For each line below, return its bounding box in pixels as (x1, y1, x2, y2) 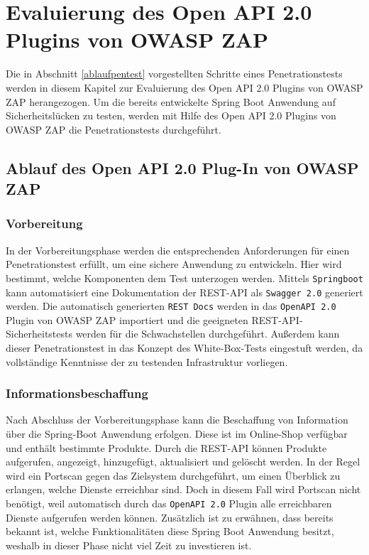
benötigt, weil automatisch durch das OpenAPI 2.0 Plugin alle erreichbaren (6, 495, 332, 510)
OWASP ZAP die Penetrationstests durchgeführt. (6, 122, 221, 136)
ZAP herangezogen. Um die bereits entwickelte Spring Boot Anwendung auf (6, 94, 336, 109)
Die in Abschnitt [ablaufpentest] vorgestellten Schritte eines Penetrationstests (6, 66, 343, 81)
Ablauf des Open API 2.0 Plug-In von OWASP (6, 156, 359, 178)
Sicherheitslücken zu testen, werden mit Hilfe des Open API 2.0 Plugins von (6, 108, 336, 123)
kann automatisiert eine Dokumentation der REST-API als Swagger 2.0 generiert (6, 284, 363, 299)
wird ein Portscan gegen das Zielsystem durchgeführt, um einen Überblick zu (6, 468, 341, 483)
